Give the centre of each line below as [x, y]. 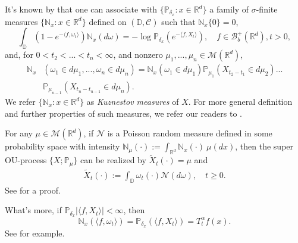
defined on [108, 21]
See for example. [35, 233]
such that [178, 21]
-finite [267, 9]
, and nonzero [138, 54]
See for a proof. [33, 190]
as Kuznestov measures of [133, 102]
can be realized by [113, 160]
